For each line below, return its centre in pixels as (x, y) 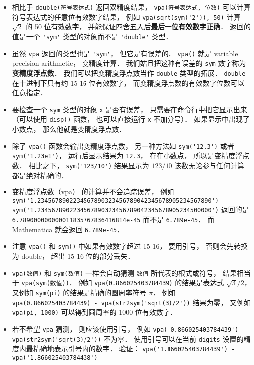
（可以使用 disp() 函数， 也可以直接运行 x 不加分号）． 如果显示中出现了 (131, 119)
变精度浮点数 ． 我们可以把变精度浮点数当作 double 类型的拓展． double (129, 73)
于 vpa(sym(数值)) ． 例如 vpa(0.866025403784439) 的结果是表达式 (118, 282)
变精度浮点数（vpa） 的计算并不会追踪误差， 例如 (93, 192)
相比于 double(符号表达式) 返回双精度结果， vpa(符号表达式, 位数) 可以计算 (131, 7)
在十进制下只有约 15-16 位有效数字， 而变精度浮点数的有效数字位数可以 (128, 83)
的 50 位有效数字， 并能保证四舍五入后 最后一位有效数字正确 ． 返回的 (138, 27)
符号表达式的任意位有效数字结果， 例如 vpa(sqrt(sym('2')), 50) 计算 (126, 17)
